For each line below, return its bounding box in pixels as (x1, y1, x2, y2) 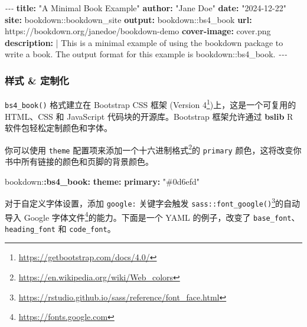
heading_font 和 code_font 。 (5, 222, 116, 234)
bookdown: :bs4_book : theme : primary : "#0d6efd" (5, 175, 200, 187)
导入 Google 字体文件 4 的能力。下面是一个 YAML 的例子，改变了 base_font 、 (5, 209, 300, 223)
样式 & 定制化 (5, 73, 69, 87)
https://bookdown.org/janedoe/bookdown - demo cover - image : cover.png (5, 25, 271, 37)
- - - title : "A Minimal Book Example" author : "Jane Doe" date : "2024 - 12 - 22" (5, 2, 286, 14)
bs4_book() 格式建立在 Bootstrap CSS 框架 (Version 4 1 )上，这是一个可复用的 (5, 97, 296, 110)
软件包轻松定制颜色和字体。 (5, 122, 112, 134)
